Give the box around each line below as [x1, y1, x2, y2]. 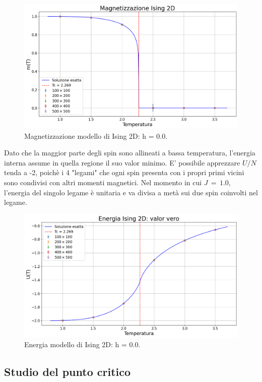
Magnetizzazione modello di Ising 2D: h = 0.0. [24, 130, 168, 141]
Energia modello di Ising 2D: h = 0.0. [24, 339, 141, 350]
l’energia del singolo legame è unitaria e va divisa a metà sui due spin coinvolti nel [4, 187, 258, 197]
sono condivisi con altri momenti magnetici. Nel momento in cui [4, 177, 202, 187]
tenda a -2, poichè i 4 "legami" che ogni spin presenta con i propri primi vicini [4, 167, 244, 178]
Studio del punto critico [4, 364, 131, 379]
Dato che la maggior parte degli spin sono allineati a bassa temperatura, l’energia [4, 147, 255, 158]
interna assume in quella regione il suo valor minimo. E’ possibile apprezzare [4, 157, 240, 168]
